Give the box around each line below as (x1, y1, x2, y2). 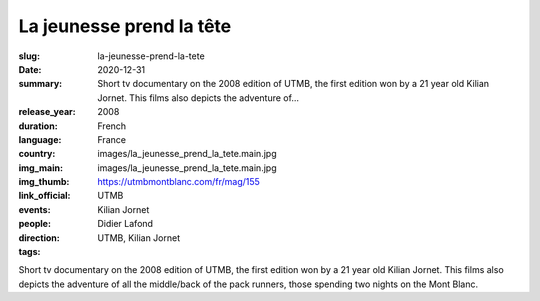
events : (18, 203, 51, 215)
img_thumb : (18, 176, 70, 188)
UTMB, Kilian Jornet (97, 231, 180, 244)
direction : (18, 231, 60, 244)
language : (18, 133, 62, 145)
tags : (18, 246, 41, 258)
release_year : (18, 106, 77, 118)
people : (18, 218, 52, 230)
